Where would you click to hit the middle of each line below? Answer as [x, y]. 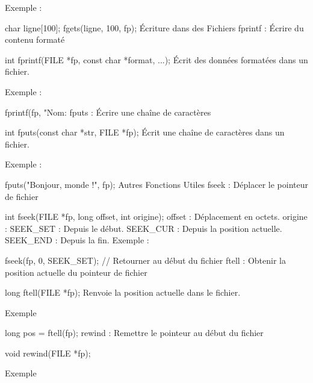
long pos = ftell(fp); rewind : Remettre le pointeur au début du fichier [134, 333]
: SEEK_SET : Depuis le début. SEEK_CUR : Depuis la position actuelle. [144, 228]
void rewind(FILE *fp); [48, 353]
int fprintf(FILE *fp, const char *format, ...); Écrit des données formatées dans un [156, 59]
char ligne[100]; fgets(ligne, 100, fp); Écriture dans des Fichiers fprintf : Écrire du [154, 27]
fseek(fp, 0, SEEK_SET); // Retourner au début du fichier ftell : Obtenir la [145, 260]
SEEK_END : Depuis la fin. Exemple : [77, 240]
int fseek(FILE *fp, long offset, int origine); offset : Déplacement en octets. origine [156, 216]
